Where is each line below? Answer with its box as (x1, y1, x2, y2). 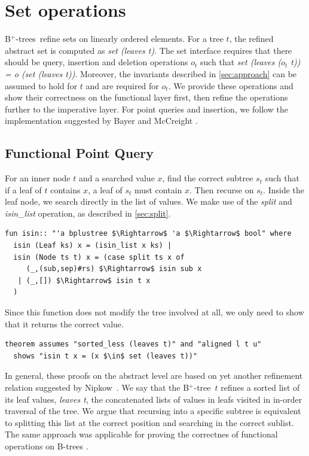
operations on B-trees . (5, 439, 88, 452)
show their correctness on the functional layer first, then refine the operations (5, 91, 288, 104)
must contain (134, 183, 182, 196)
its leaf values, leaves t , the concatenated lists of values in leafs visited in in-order (5, 393, 302, 405)
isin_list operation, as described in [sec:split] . (5, 206, 171, 219)
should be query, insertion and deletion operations (5, 56, 188, 68)
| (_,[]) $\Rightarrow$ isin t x (17, 276, 151, 285)
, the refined (229, 32, 274, 45)
